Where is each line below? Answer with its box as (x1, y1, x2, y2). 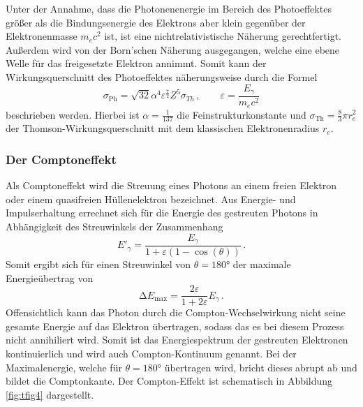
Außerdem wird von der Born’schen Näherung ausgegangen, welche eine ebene (6, 42, 340, 57)
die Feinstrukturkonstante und (177, 107, 306, 121)
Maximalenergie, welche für (6, 360, 122, 374)
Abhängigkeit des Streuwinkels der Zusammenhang (6, 219, 223, 233)
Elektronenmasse (6, 29, 77, 43)
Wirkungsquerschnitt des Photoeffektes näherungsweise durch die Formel (6, 69, 318, 84)
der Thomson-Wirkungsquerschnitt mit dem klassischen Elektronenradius (6, 121, 320, 135)
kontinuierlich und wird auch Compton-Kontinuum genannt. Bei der (6, 346, 297, 361)
